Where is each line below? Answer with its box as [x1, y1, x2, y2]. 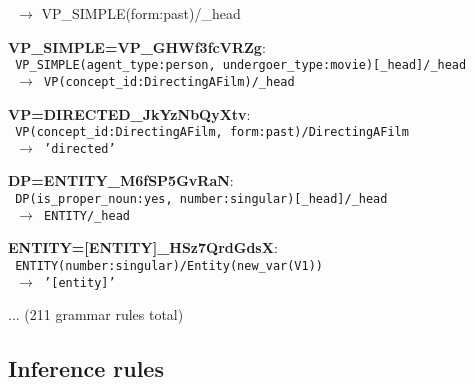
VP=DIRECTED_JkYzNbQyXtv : [8, 103, 251, 124]
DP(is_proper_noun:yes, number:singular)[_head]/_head [15, 192, 388, 206]
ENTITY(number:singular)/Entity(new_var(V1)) [15, 258, 323, 273]
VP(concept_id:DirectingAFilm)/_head [44, 74, 295, 89]
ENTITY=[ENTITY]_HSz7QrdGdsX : [8, 237, 278, 258]
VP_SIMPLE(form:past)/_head [41, 3, 241, 23]
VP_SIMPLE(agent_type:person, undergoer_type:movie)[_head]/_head [15, 58, 467, 73]
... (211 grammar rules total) [8, 304, 184, 325]
